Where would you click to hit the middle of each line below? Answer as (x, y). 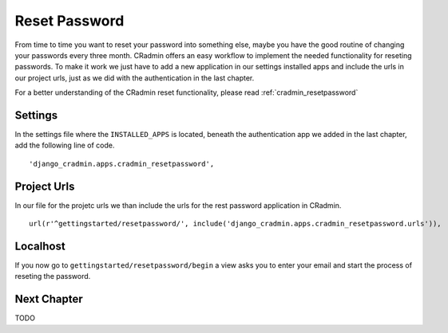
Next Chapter (49, 299)
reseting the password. (53, 276)
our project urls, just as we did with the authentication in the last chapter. (135, 78)
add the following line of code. (65, 145)
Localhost (40, 246)
